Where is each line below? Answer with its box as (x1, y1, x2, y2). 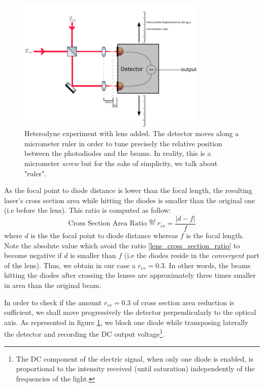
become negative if (4, 250, 62, 261)
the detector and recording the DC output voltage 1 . (4, 327, 165, 339)
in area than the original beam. (4, 280, 102, 291)
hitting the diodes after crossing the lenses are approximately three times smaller (4, 270, 256, 280)
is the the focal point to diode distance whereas (30, 230, 178, 241)
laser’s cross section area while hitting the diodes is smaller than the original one (4, 195, 255, 205)
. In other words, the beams (164, 260, 251, 270)
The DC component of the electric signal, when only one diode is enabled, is (16, 353, 253, 364)
